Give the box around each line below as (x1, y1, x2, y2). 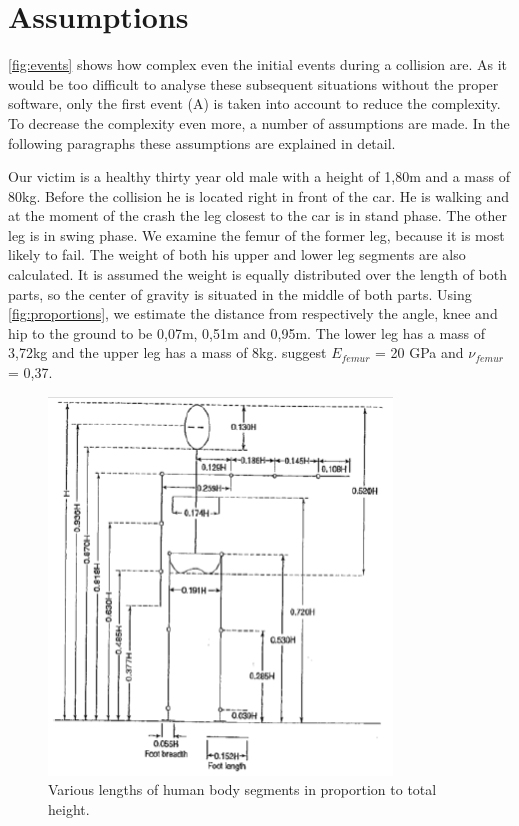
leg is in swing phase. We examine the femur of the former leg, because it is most (8, 224, 505, 245)
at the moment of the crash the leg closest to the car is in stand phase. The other (8, 205, 508, 226)
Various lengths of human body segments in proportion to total (48, 779, 437, 800)
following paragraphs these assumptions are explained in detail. (8, 132, 396, 153)
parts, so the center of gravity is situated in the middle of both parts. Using (8, 283, 472, 304)
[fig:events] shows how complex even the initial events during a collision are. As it (8, 54, 508, 75)
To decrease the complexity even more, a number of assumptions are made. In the (8, 112, 510, 133)
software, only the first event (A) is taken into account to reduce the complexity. (8, 93, 501, 114)
